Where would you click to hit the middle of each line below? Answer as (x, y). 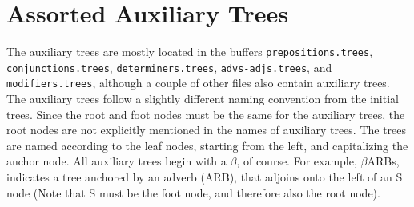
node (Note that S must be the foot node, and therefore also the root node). (193, 192)
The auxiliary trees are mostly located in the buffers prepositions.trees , (190, 52)
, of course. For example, (297, 161)
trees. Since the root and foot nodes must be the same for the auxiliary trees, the (206, 114)
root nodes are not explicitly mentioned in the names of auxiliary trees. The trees (207, 130)
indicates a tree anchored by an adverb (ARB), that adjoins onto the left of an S (205, 177)
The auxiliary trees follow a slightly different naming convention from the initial (203, 99)
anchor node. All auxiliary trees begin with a (117, 161)
